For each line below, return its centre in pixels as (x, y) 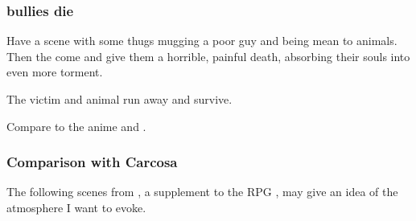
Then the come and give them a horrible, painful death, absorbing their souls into (208, 56)
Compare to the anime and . (76, 126)
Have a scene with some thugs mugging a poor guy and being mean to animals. (202, 41)
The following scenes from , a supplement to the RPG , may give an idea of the (202, 192)
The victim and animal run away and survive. (119, 99)
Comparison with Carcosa (92, 162)
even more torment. (55, 72)
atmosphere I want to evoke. (76, 207)
